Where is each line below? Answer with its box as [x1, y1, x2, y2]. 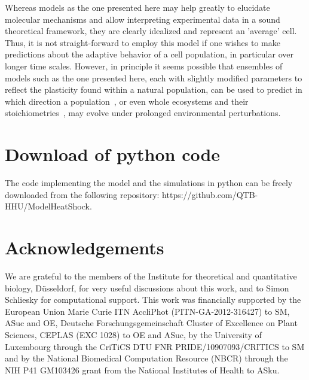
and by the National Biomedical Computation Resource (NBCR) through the [5, 352, 288, 364]
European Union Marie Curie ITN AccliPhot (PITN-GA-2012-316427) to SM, [5, 305, 290, 317]
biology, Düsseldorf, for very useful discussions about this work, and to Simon [5, 281, 289, 294]
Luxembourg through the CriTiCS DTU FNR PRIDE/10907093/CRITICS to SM [5, 340, 305, 352]
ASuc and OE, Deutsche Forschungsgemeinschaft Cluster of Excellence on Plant [5, 317, 298, 329]
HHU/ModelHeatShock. [5, 200, 92, 212]
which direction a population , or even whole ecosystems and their [5, 95, 249, 107]
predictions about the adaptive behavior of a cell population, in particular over [5, 48, 293, 60]
